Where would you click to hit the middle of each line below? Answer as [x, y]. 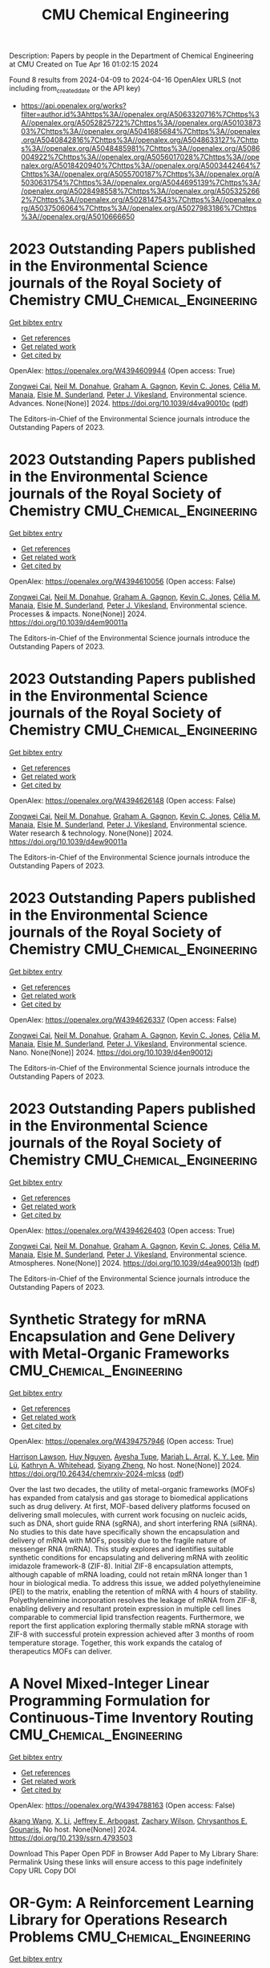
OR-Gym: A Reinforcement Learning [132, 1903]
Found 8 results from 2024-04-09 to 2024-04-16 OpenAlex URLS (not [125, 80]
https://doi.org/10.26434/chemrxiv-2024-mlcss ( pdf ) [97, 1474]
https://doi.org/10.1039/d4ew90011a [68, 841]
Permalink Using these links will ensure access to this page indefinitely [126, 1862]
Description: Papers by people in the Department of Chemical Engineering [131, 56]
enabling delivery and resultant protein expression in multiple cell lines [125, 1608]
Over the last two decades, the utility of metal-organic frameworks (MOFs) [132, 1489]
